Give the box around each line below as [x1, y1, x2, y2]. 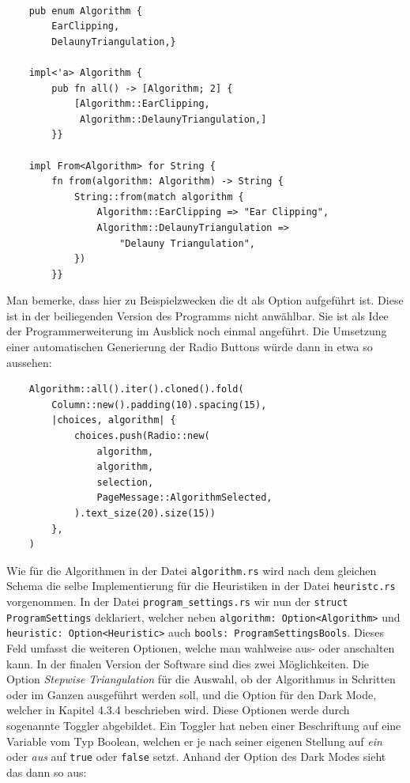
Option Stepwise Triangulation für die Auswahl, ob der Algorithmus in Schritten [6, 671, 396, 687]
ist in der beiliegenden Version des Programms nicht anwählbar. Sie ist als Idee [6, 307, 389, 323]
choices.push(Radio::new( [73, 430, 210, 442]
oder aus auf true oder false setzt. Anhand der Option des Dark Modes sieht [6, 748, 386, 765]
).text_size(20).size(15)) [73, 508, 216, 519]
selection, [96, 476, 154, 488]
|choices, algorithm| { [51, 414, 176, 426]
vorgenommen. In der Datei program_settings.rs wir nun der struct [6, 593, 348, 610]
